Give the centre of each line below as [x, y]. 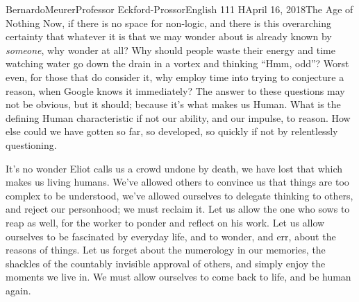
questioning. [31, 144]
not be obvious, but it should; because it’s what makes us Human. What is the [173, 104]
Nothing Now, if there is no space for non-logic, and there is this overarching [169, 23]
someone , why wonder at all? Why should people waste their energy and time [170, 50]
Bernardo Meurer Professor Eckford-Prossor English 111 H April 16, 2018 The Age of [179, 9]
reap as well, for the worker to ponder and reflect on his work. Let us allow [165, 222]
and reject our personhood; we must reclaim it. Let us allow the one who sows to [178, 209]
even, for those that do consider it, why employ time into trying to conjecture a [175, 77]
